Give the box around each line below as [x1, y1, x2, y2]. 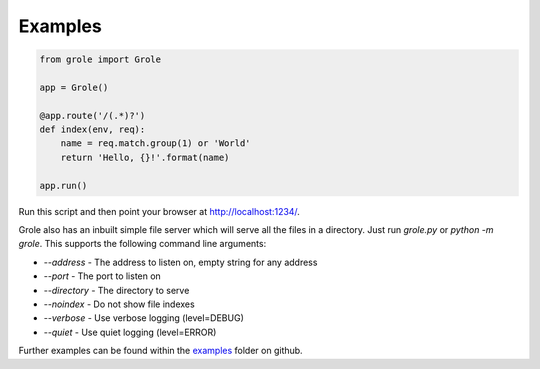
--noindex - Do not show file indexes [43, 298, 195, 310]
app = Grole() [39, 81, 109, 93]
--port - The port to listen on [43, 270, 162, 282]
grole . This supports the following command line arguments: [18, 238, 267, 250]
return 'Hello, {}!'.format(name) [60, 151, 230, 163]
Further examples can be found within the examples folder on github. [18, 345, 304, 357]
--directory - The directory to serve [43, 284, 190, 296]
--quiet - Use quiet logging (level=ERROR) [43, 326, 217, 338]
